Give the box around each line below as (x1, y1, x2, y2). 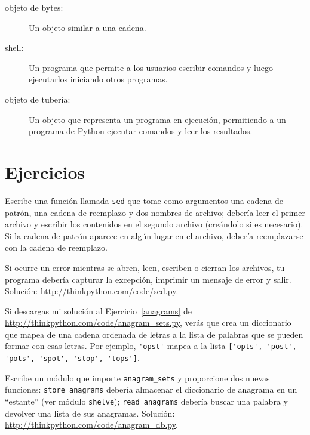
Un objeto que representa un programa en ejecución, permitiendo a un (29, 113, 286, 125)
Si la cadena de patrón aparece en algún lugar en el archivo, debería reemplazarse (5, 229, 303, 242)
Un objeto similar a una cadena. (29, 21, 146, 33)
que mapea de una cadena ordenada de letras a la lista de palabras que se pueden (5, 328, 303, 340)
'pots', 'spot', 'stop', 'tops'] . (5, 351, 140, 364)
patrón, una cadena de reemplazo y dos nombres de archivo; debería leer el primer (5, 206, 305, 218)
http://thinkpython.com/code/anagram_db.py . (5, 418, 178, 431)
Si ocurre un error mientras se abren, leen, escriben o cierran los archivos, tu (5, 261, 285, 273)
